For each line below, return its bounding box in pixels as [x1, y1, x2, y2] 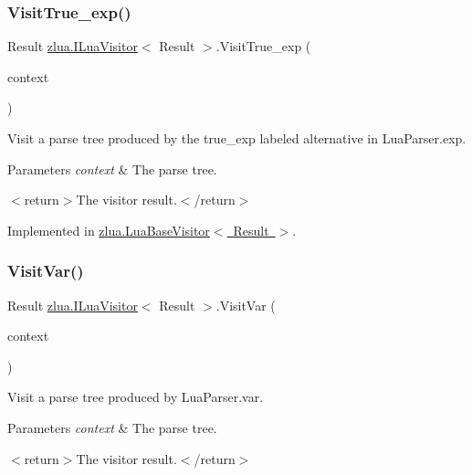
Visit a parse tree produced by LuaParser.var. [7, 387, 264, 406]
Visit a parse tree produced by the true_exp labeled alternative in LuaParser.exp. [7, 129, 467, 147]
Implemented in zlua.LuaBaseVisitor [7, 220, 210, 239]
